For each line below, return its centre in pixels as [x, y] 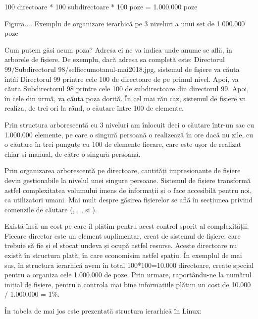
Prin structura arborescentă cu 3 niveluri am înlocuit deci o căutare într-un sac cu [129, 124]
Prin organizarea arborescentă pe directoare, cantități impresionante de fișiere [123, 170]
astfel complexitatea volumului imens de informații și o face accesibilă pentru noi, [128, 190]
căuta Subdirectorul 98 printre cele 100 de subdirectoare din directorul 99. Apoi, [127, 89]
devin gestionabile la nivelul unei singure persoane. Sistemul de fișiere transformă [128, 180]
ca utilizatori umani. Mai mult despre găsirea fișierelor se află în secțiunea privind [129, 200]
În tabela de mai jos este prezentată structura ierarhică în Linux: [103, 311]
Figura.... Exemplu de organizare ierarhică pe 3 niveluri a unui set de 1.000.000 [125, 23]
